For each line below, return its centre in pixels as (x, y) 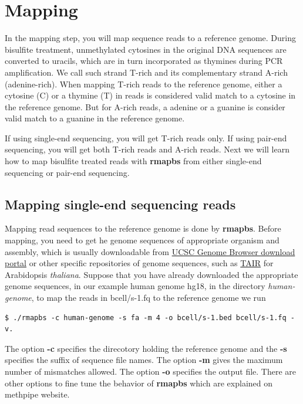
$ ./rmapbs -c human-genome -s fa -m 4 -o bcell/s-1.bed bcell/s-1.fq (146, 318)
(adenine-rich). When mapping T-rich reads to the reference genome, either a (144, 84)
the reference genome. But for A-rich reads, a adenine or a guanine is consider (145, 106)
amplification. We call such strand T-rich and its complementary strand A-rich (146, 72)
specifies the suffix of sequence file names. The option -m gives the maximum (144, 360)
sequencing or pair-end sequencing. (67, 172)
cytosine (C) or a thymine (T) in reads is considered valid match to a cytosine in (150, 95)
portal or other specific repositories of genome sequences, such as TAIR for (139, 263)
